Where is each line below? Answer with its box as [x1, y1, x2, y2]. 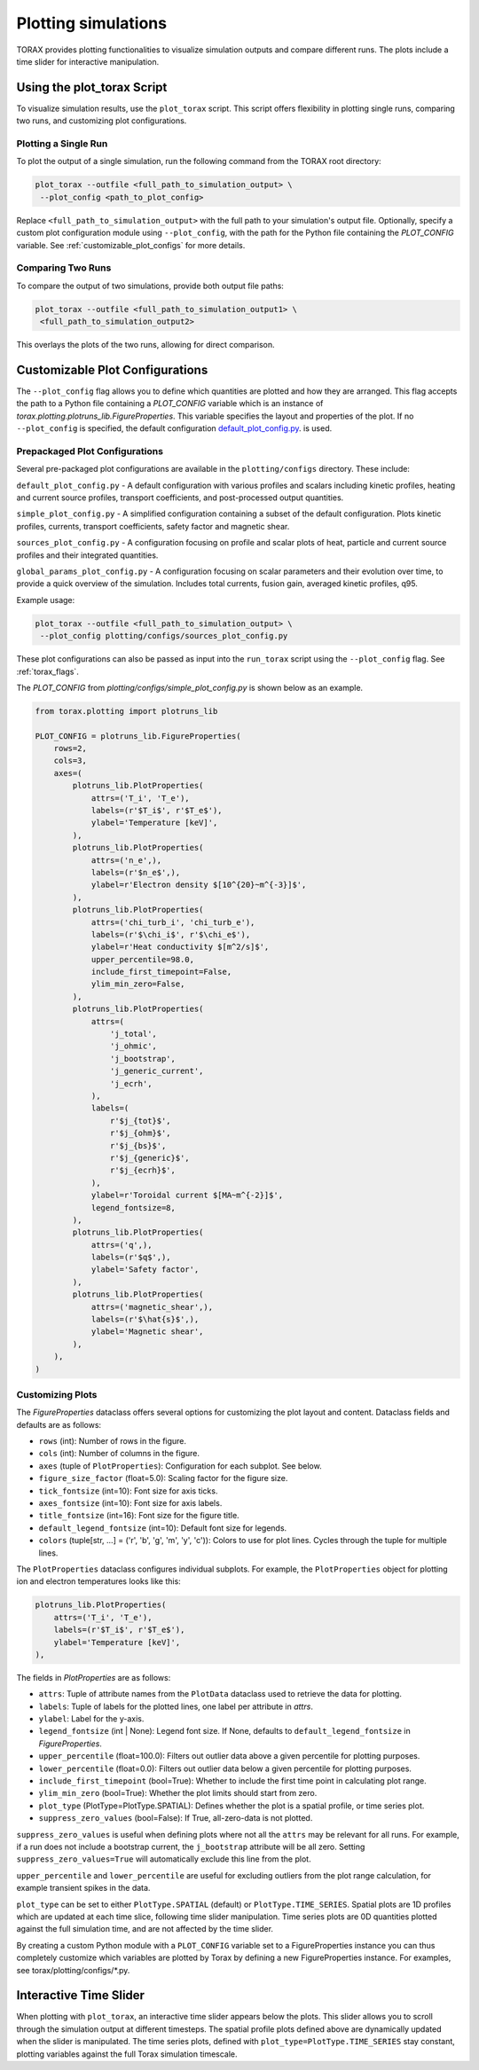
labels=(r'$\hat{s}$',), [90, 1314, 200, 1325]
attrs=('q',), [90, 1240, 153, 1250]
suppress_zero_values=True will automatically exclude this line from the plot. [16, 1854, 311, 1864]
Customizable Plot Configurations [16, 362, 208, 377]
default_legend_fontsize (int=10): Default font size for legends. [38, 1522, 287, 1533]
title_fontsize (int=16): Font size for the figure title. [38, 1510, 239, 1521]
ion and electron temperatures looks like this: [16, 1576, 181, 1587]
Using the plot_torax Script [16, 80, 168, 95]
